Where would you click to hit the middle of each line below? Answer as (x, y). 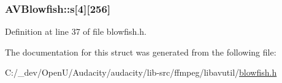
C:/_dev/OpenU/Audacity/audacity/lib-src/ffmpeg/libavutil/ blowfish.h (141, 72)
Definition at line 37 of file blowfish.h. (76, 31)
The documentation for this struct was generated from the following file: (141, 52)
